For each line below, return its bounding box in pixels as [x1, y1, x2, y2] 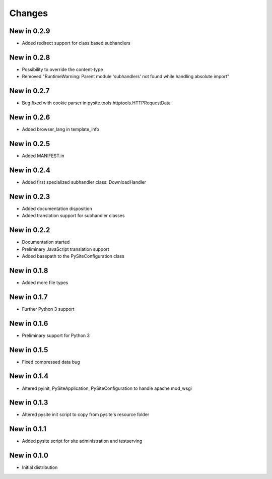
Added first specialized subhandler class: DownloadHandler [22, 179, 146, 185]
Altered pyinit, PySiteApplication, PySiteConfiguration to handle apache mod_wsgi [22, 385, 192, 391]
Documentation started [22, 239, 70, 245]
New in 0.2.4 [9, 166, 50, 174]
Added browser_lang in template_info [22, 126, 99, 132]
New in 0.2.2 [9, 226, 50, 234]
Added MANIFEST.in [22, 153, 64, 159]
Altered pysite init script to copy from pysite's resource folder [22, 412, 150, 418]
